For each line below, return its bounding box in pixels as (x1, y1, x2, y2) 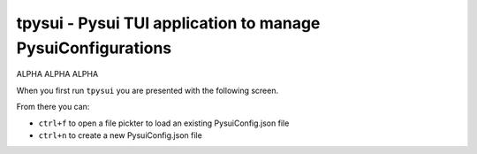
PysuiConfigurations (16, 38, 172, 58)
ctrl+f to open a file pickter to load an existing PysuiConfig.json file (38, 118, 290, 128)
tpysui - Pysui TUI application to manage (16, 13, 321, 33)
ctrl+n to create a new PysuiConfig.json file (38, 129, 202, 141)
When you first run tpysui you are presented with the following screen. (16, 85, 278, 96)
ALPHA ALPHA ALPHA (16, 69, 99, 80)
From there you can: (16, 102, 90, 112)
